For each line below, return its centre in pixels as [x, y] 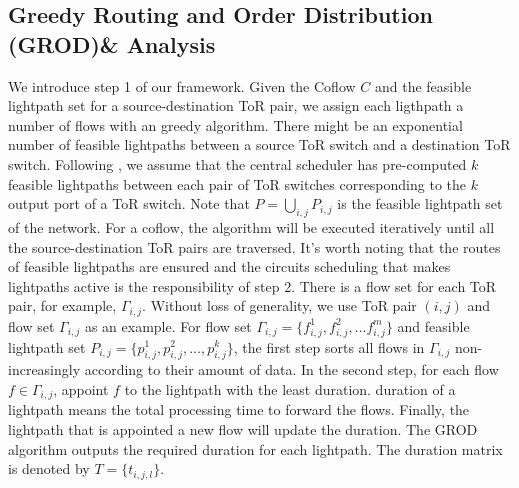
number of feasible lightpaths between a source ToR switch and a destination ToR [259, 144]
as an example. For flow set [168, 325]
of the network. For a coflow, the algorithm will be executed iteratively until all [251, 226]
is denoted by [49, 468]
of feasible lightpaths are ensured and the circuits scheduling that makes [229, 266]
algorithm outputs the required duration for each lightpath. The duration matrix [255, 448]
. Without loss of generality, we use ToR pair [279, 305]
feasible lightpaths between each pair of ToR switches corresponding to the [237, 183]
